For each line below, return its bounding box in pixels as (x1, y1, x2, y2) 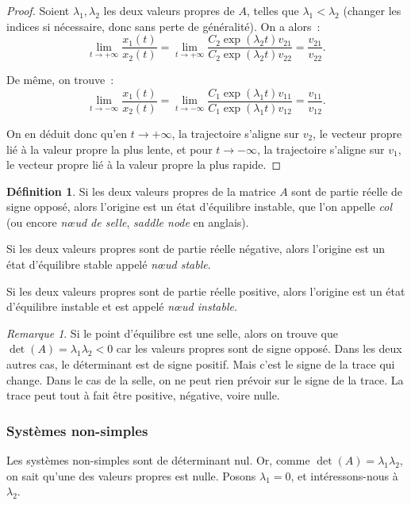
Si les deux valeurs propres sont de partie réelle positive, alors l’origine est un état (6, 282, 405, 299)
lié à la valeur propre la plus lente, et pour (6, 140, 213, 157)
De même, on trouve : (6, 71, 114, 88)
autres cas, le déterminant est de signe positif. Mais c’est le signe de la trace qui (6, 356, 395, 373)
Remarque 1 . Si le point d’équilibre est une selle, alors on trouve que (6, 324, 338, 341)
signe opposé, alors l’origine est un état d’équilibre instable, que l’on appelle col (6, 198, 392, 215)
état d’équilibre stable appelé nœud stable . (6, 256, 211, 273)
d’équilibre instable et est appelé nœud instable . (6, 298, 237, 315)
